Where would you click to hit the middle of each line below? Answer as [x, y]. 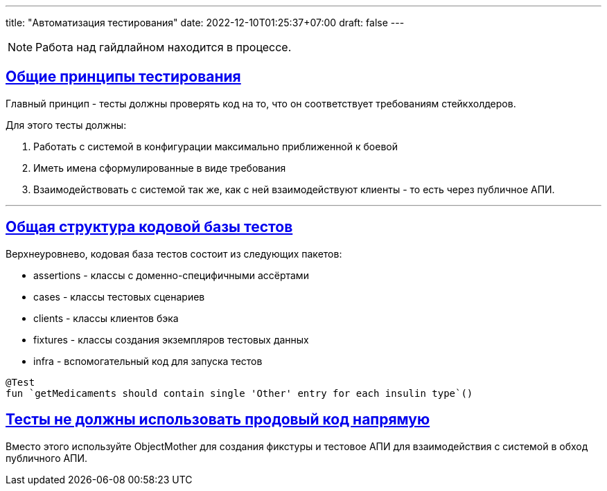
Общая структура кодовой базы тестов [149, 227]
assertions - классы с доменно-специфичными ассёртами [171, 275]
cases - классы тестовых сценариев [119, 296]
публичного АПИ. [47, 458]
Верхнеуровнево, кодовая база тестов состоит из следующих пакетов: [174, 253]
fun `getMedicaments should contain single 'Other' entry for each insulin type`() [239, 393]
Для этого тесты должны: [66, 125]
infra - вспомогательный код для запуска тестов [148, 361]
